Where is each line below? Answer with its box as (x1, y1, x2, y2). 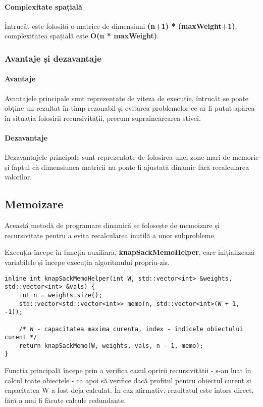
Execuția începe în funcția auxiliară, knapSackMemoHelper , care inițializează (5, 247, 255, 257)
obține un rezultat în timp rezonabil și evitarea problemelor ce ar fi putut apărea (5, 103, 255, 113)
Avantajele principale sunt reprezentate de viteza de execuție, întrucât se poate (5, 93, 248, 103)
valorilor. (5, 171, 32, 182)
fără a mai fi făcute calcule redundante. (5, 394, 126, 405)
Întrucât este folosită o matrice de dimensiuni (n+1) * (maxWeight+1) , (5, 20, 237, 31)
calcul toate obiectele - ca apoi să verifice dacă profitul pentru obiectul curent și (5, 375, 251, 385)
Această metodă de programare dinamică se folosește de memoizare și (5, 220, 220, 231)
